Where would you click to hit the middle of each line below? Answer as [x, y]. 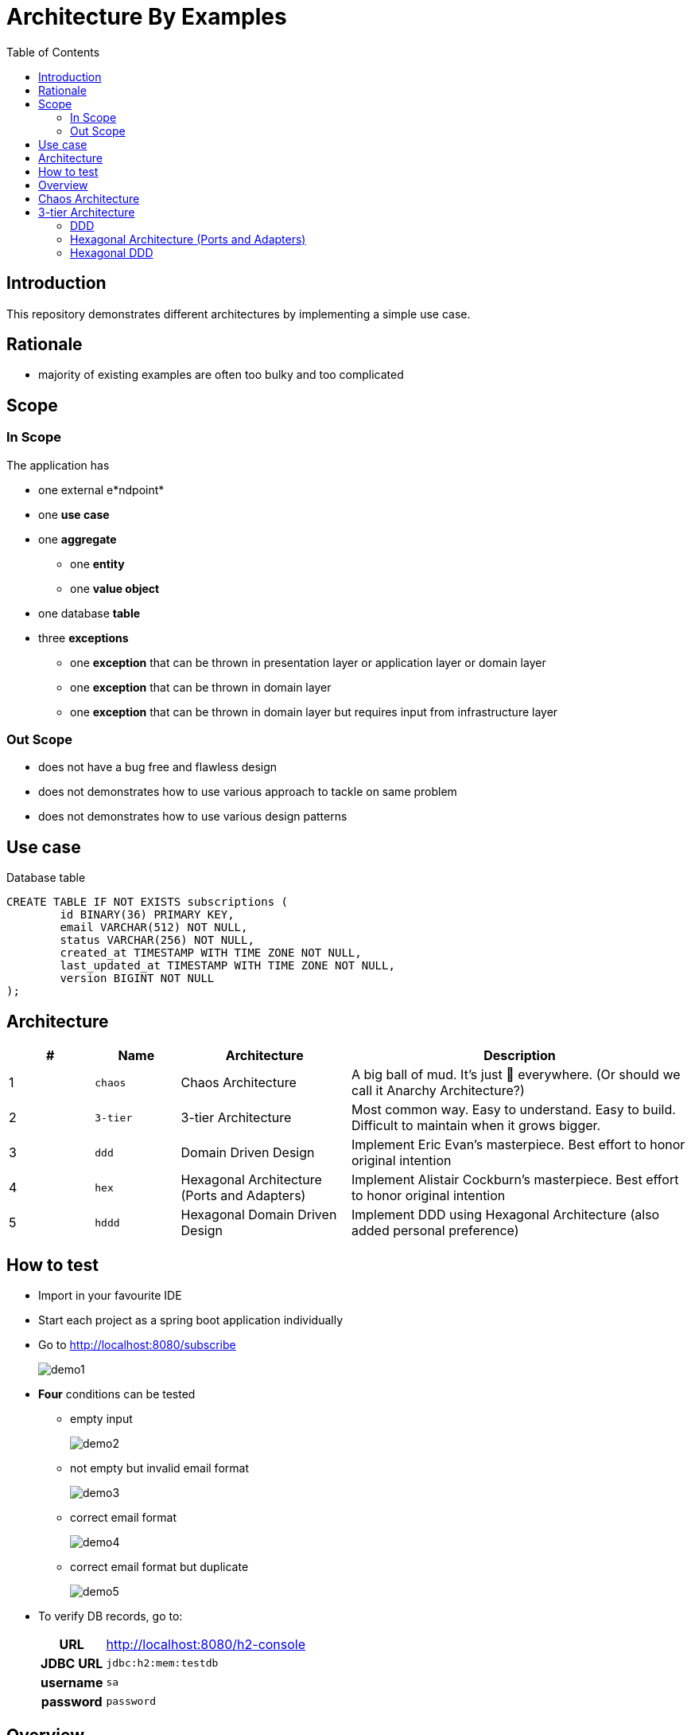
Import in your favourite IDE [110, 1295]
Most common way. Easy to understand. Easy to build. [514, 1110]
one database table [89, 613]
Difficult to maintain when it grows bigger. [476, 1126]
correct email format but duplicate [159, 1566]
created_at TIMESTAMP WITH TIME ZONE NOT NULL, [211, 953]
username [72, 1682]
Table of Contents [53, 52]
